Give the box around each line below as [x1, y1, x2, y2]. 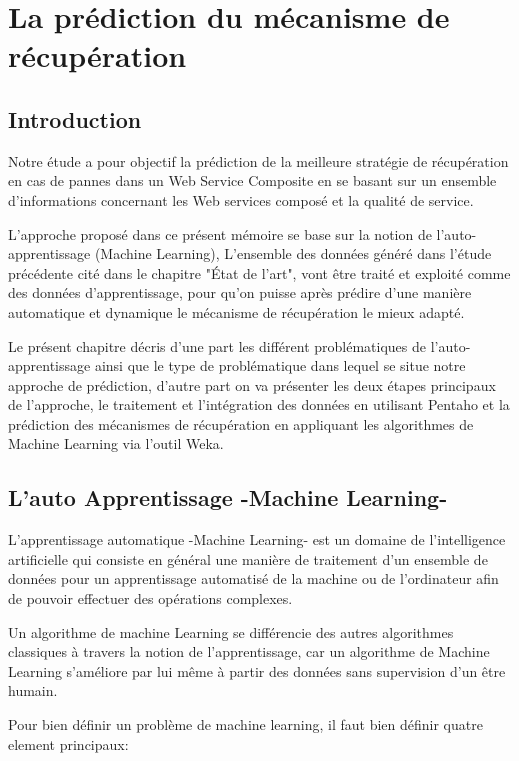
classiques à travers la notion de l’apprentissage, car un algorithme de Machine [8, 641, 490, 662]
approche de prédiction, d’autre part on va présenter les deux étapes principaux [8, 374, 496, 395]
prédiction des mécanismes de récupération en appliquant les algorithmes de [8, 413, 474, 434]
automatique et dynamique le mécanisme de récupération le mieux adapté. [8, 301, 465, 322]
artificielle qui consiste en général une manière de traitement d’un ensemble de [8, 548, 488, 569]
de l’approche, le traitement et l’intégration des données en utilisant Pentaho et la [8, 394, 510, 415]
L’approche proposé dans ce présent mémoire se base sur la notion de [8, 223, 432, 244]
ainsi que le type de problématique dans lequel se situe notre [94, 355, 466, 376]
